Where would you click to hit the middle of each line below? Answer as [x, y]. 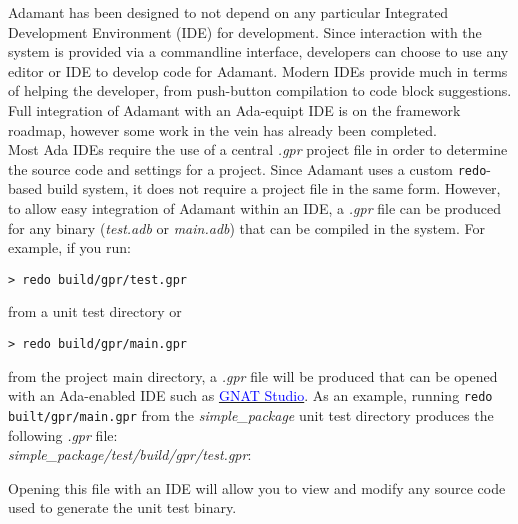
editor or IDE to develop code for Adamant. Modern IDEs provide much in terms [258, 70]
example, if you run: [69, 247]
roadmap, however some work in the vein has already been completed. [222, 129]
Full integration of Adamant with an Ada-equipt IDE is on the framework [234, 109]
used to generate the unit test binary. [122, 507]
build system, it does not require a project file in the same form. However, [273, 188]
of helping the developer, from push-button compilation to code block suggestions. [260, 90]
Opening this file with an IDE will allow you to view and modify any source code [257, 487]
